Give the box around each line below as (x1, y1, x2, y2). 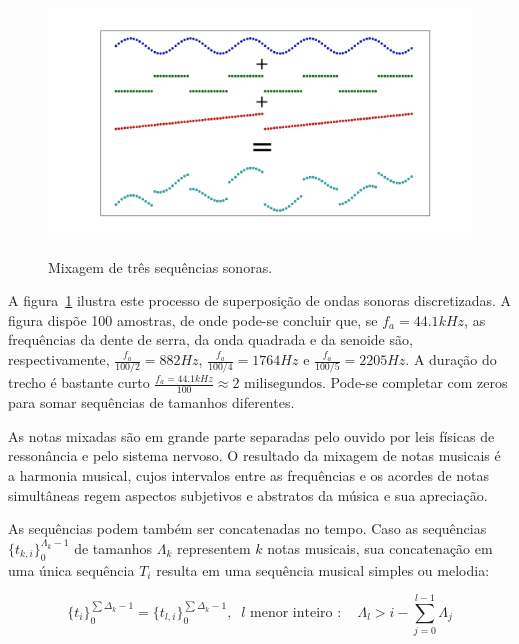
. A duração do (405, 349, 497, 370)
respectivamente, (8, 349, 110, 370)
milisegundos (244, 377, 323, 392)
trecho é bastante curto (8, 372, 150, 393)
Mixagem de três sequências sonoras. (48, 256, 273, 277)
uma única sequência (8, 559, 135, 580)
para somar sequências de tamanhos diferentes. (8, 392, 295, 413)
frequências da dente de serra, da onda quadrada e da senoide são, (8, 329, 413, 350)
